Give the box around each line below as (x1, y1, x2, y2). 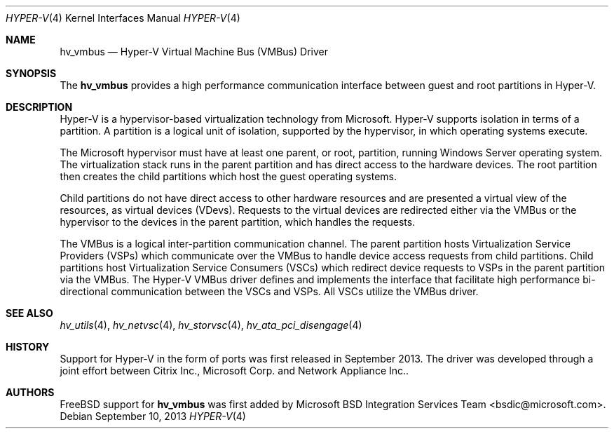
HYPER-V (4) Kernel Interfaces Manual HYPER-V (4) (6, 12, 240, 24)
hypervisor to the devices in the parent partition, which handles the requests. (60, 216, 416, 228)
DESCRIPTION (6, 101, 73, 113)
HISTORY (6, 341, 50, 353)
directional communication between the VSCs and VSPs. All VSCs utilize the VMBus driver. (60, 285, 479, 297)
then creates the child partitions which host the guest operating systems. (60, 170, 397, 182)
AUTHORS (6, 386, 55, 398)
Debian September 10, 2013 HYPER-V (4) (60, 410, 246, 422)
